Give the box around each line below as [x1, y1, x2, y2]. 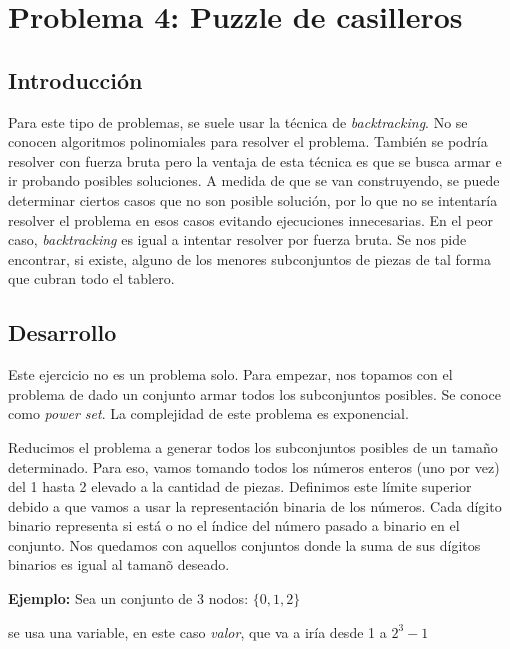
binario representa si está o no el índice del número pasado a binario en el [8, 515, 460, 536]
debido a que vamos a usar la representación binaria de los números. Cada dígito [8, 495, 502, 516]
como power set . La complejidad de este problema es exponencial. [8, 403, 409, 424]
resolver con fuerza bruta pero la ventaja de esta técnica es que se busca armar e [8, 150, 502, 171]
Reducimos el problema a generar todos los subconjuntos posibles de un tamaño [8, 436, 498, 457]
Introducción [8, 64, 143, 95]
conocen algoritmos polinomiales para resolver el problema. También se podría [8, 131, 488, 152]
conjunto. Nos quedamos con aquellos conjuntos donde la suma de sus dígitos [8, 534, 481, 555]
